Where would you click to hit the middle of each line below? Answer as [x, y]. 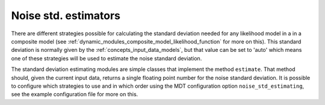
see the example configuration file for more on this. [75, 94]
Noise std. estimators [66, 16]
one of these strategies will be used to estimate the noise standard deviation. [107, 58]
